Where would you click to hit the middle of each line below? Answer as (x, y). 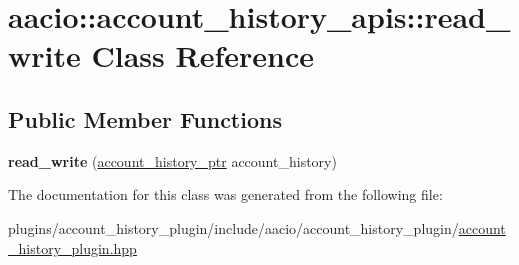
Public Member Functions (145, 118)
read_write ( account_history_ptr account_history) (172, 160)
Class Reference (202, 55)
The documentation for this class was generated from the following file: (225, 194)
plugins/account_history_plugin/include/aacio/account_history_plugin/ (233, 227)
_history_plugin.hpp (72, 247)
